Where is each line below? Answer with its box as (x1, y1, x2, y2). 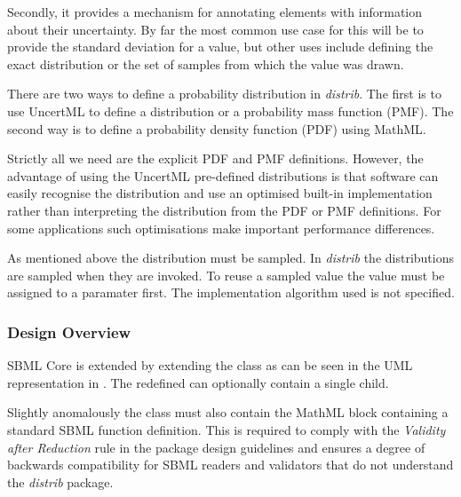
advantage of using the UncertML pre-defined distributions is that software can (7, 166, 439, 185)
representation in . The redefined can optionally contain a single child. (7, 373, 389, 391)
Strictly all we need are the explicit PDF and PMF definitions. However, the (7, 149, 424, 168)
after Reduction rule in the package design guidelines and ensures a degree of (7, 438, 425, 456)
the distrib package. (7, 472, 114, 491)
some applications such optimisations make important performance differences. (7, 218, 435, 237)
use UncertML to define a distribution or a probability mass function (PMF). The (7, 101, 454, 120)
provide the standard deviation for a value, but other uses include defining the (7, 37, 433, 56)
